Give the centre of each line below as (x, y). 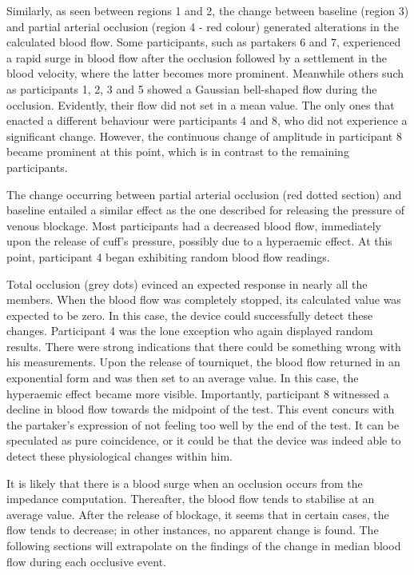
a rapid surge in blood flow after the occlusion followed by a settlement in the (197, 57)
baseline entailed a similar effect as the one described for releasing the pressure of (206, 210)
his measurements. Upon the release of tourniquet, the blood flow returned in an (203, 362)
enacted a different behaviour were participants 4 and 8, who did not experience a (207, 120)
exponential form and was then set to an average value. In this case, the (183, 378)
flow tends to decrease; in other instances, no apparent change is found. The (193, 530)
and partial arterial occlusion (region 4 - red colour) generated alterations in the (203, 26)
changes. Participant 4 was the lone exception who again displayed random (190, 331)
